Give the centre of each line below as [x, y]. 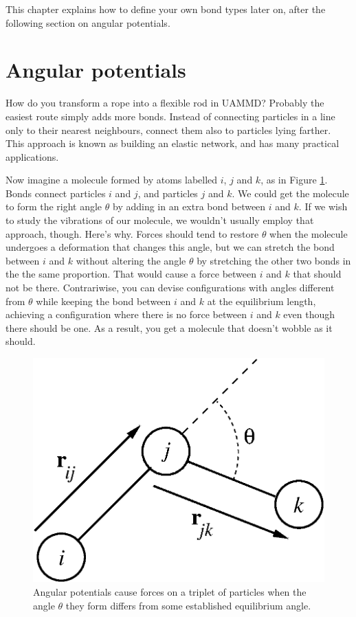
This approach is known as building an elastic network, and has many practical [173, 143]
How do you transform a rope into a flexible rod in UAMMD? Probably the [165, 103]
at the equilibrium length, [262, 301]
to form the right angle [54, 206]
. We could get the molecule [290, 193]
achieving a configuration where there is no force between [126, 314]
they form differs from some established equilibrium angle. [188, 605]
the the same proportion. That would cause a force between [131, 274]
